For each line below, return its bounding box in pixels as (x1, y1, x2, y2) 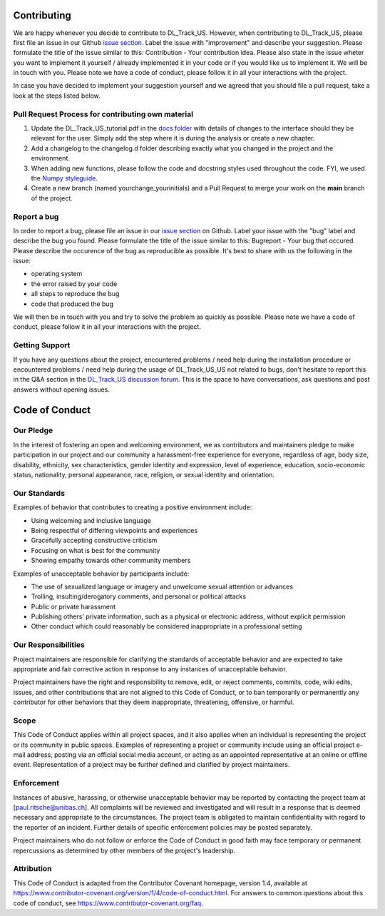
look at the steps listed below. (13, 91, 101, 100)
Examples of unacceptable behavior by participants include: (13, 569, 190, 578)
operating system (31, 270, 83, 278)
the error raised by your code (31, 279, 118, 288)
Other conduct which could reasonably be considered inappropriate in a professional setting (31, 622, 302, 631)
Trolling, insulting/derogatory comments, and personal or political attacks (31, 592, 246, 601)
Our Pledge (13, 425, 53, 435)
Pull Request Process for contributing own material (13, 109, 194, 119)
